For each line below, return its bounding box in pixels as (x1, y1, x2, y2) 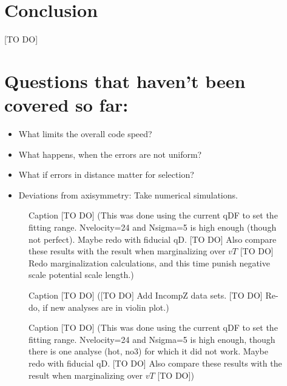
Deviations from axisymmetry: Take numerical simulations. (18, 188, 238, 201)
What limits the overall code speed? (18, 127, 152, 140)
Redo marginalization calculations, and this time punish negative (29, 256, 270, 269)
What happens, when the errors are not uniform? (18, 147, 202, 160)
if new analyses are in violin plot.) (42, 300, 169, 313)
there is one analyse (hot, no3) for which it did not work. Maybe (29, 345, 269, 357)
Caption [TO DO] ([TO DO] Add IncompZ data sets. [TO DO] (29, 288, 263, 301)
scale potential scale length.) (29, 268, 134, 281)
